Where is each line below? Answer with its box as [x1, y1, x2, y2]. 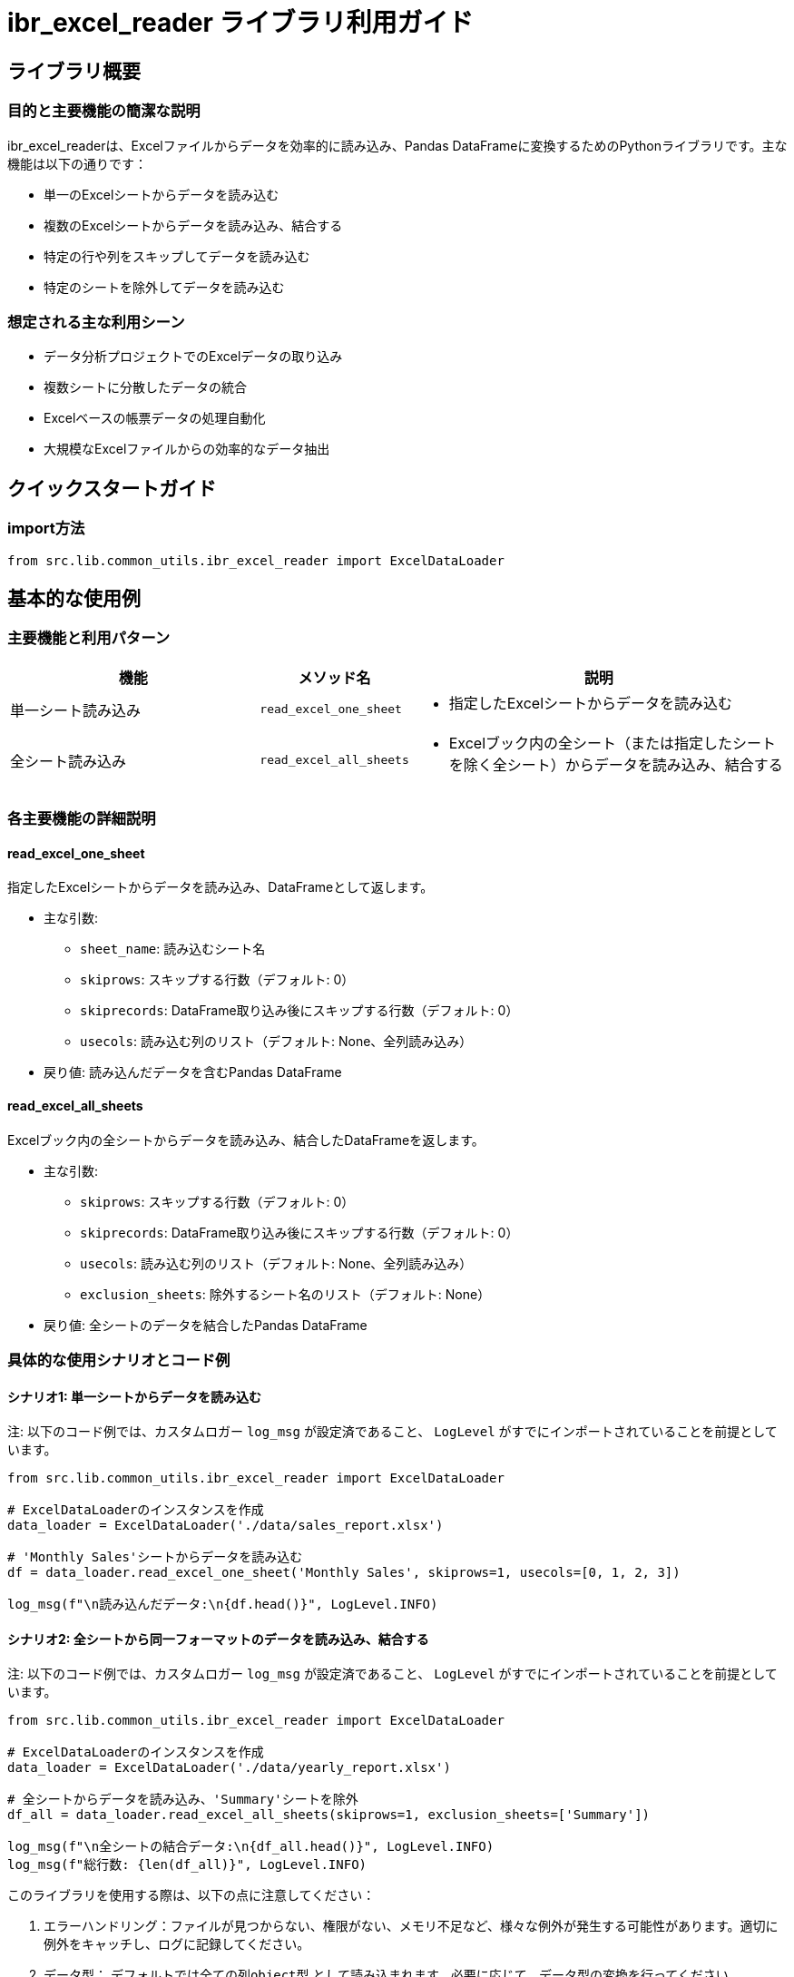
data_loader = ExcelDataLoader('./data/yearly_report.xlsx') [7, 1760, 451, 1776]
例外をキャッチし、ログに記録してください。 [44, 1936, 310, 1953]
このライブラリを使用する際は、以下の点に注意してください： [7, 1887, 376, 1904]
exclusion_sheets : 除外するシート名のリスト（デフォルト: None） [80, 1286, 491, 1302]
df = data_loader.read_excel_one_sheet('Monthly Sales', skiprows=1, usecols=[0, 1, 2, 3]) [7, 1565, 681, 1581]
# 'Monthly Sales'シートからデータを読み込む [7, 1550, 303, 1565]
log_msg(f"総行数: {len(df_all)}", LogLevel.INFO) [7, 1857, 368, 1873]
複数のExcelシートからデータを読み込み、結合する [44, 217, 343, 233]
